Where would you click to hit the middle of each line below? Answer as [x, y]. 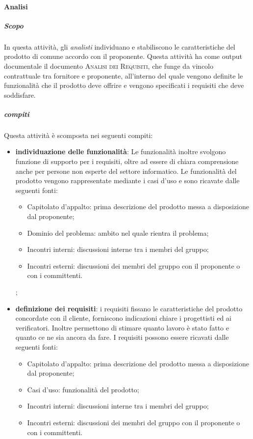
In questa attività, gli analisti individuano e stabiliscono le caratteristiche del [120, 46]
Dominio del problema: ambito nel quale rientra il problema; [118, 233]
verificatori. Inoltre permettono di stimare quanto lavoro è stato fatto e [122, 327]
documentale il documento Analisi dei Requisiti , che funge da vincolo [109, 66]
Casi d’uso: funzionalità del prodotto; [83, 389]
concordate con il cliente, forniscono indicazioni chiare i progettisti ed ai [123, 318]
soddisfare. [20, 95]
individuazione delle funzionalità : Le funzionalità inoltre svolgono [121, 151]
